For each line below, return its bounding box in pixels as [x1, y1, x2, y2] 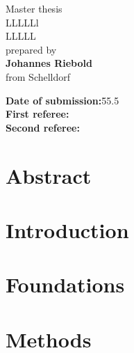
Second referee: [6, 120, 80, 134]
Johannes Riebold [6, 56, 92, 70]
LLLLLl [6, 15, 39, 29]
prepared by [6, 42, 57, 56]
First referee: [6, 107, 69, 121]
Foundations [6, 270, 125, 299]
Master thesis [6, 1, 62, 15]
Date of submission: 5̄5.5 [6, 93, 119, 107]
